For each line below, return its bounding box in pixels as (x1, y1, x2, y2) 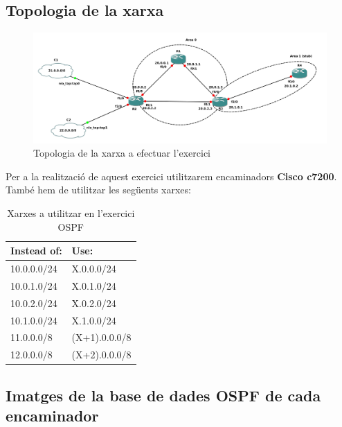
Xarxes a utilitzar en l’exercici (7, 205, 135, 220)
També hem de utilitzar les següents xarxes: (6, 182, 191, 197)
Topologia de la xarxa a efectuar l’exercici (33, 146, 211, 160)
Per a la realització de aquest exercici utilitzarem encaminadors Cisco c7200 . (6, 168, 337, 183)
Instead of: (10, 243, 62, 258)
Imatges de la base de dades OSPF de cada (6, 384, 321, 406)
